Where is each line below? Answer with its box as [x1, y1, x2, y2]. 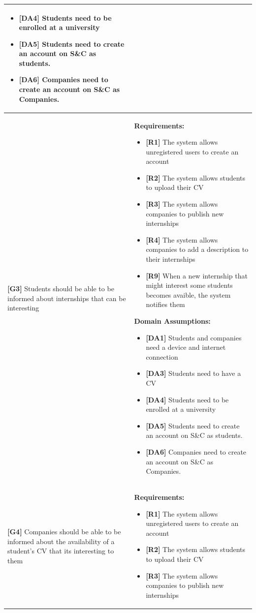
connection [146, 351, 178, 362]
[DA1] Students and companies [146, 332, 242, 342]
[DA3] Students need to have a [146, 368, 241, 378]
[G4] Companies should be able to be [7, 526, 121, 536]
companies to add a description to [146, 244, 249, 254]
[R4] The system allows [146, 234, 218, 245]
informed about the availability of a [7, 536, 115, 546]
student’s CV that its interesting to [7, 546, 114, 556]
